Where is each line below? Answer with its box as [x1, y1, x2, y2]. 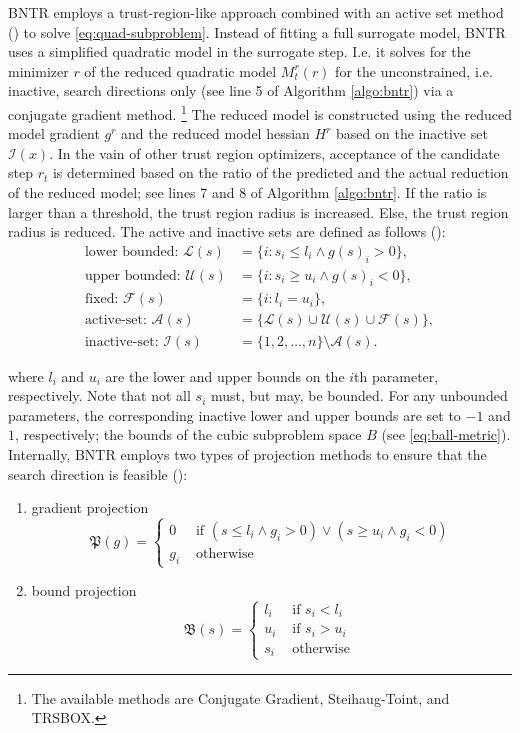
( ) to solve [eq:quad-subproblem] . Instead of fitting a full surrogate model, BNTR [8, 21, 506, 42]
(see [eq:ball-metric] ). [381, 424, 511, 445]
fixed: [84, 292, 119, 307]
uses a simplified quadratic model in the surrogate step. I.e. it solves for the [8, 41, 471, 62]
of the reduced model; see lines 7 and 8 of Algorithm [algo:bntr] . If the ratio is [8, 182, 487, 202]
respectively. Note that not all [8, 385, 191, 406]
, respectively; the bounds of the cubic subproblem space [15, 424, 362, 445]
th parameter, [354, 365, 439, 386]
